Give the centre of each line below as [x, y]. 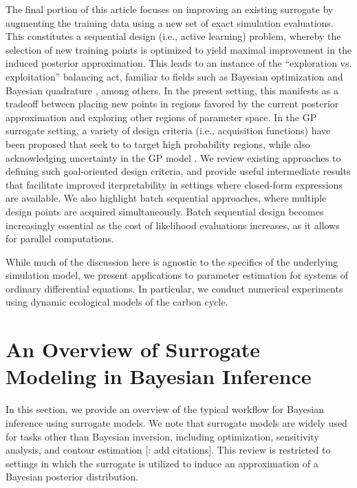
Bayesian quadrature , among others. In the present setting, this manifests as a [172, 90]
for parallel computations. [60, 238]
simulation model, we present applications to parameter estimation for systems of [177, 275]
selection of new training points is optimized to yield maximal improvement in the [179, 49]
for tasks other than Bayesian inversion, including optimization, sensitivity [162, 436]
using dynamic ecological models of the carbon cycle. [117, 302]
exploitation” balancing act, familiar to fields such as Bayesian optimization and [174, 76]
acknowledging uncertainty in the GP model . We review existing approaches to [173, 157]
